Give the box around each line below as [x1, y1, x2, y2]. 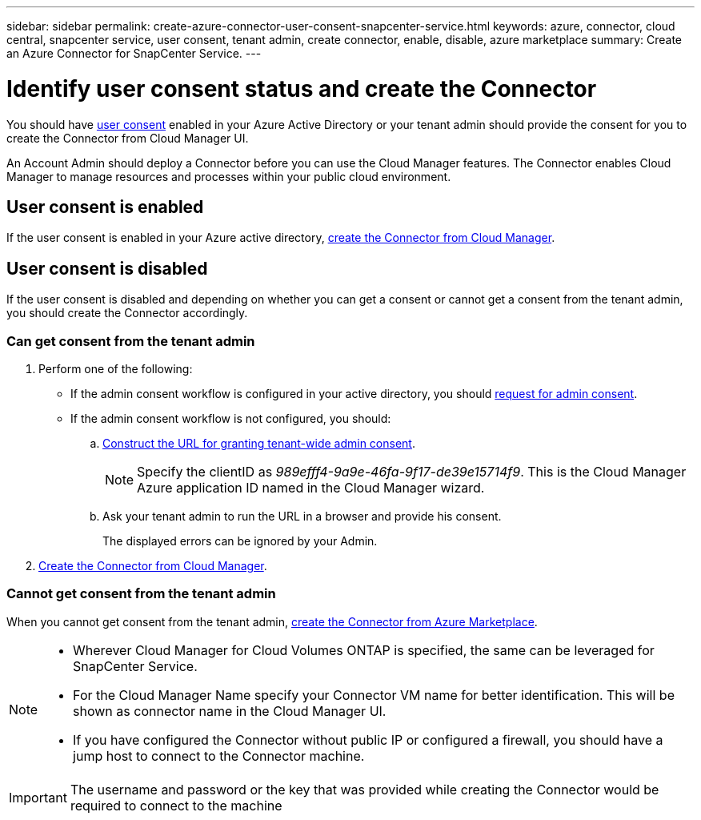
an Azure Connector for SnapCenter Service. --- [6, 46, 262, 60]
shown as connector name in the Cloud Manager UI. [73, 702, 387, 719]
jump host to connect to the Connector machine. [73, 747, 365, 764]
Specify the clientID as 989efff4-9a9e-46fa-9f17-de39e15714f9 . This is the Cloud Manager [137, 463, 687, 480]
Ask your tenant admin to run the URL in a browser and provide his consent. [102, 508, 502, 523]
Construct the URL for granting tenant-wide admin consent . [102, 436, 415, 450]
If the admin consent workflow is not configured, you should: [70, 411, 391, 425]
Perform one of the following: [38, 361, 193, 376]
